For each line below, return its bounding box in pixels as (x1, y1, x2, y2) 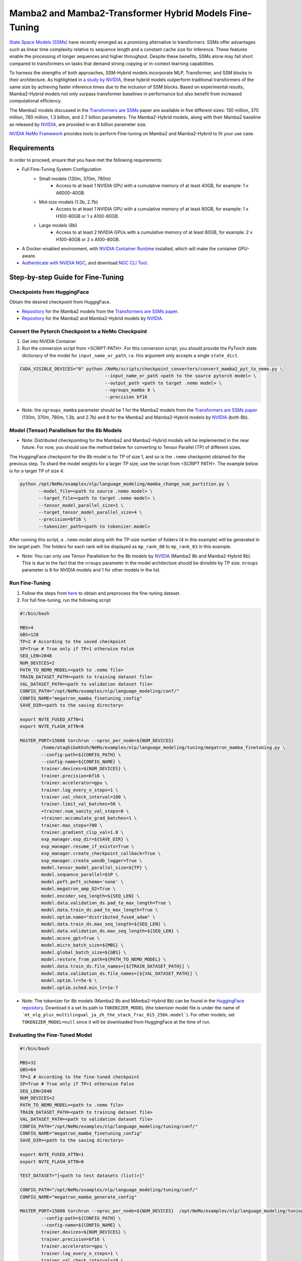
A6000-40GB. (56, 190, 86, 196)
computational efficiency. (9, 98, 62, 104)
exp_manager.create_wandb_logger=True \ (41, 857, 142, 864)
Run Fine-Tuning (9, 580, 51, 587)
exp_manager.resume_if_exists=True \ (41, 843, 134, 849)
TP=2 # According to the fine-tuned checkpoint (20, 1074, 139, 1079)
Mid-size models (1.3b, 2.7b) (39, 199, 98, 205)
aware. (22, 253, 36, 259)
